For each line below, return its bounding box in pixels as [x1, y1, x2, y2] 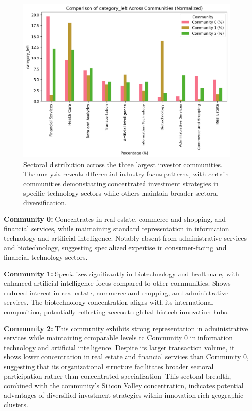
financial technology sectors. [4, 252, 88, 262]
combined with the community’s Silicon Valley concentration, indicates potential [4, 380, 244, 391]
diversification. [23, 197, 67, 208]
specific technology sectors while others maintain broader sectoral [23, 188, 218, 198]
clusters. [4, 399, 28, 410]
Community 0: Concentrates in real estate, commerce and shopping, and [4, 214, 226, 224]
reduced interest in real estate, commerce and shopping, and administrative [4, 287, 229, 297]
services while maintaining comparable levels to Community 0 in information [4, 333, 233, 343]
